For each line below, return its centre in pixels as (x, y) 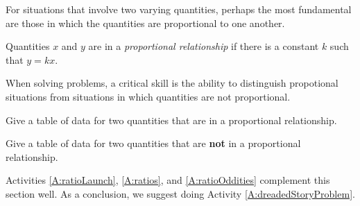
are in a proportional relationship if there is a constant (204, 46)
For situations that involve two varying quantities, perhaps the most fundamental (179, 9)
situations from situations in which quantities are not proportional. (148, 96)
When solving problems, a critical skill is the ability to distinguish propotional (172, 83)
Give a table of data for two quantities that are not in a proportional (153, 143)
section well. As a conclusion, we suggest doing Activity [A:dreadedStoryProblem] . (180, 193)
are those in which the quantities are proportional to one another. (145, 23)
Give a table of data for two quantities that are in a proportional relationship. (171, 120)
